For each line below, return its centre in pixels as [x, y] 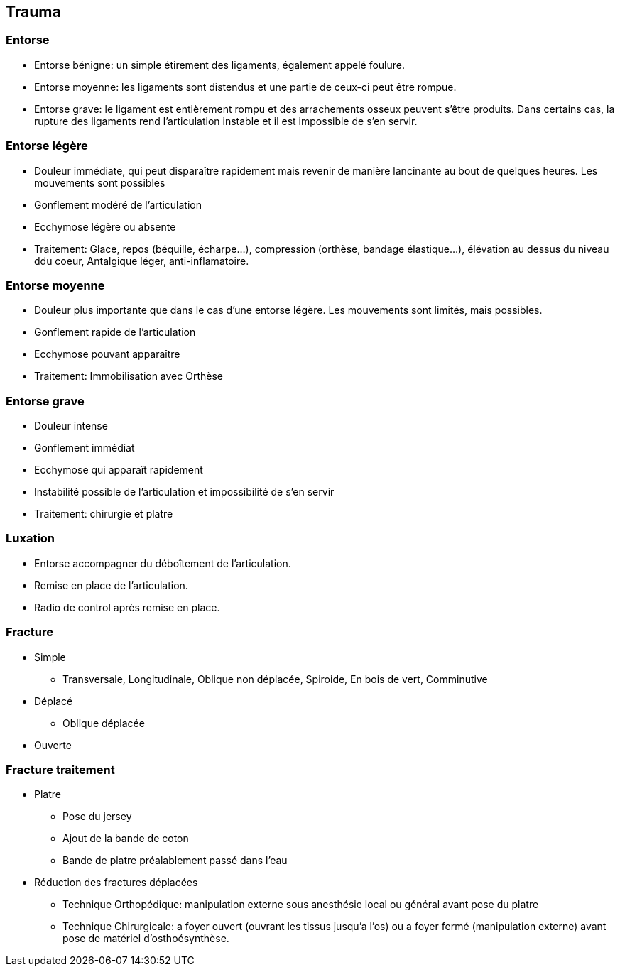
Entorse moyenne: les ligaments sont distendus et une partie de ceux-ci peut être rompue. [245, 87]
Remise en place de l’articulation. [111, 585]
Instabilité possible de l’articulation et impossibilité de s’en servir [184, 492]
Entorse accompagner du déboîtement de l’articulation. [163, 563]
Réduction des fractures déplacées [116, 883]
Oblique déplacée [104, 723]
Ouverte [53, 745]
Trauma [33, 12]
